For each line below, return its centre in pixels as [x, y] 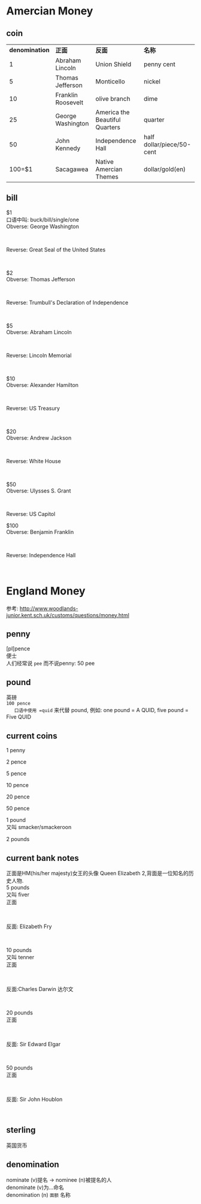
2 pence [16, 762]
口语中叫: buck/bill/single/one [43, 220]
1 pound [16, 820]
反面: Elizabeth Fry [29, 926]
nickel [152, 81]
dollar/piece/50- [167, 144]
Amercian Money [50, 11]
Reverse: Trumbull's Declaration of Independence [67, 302]
